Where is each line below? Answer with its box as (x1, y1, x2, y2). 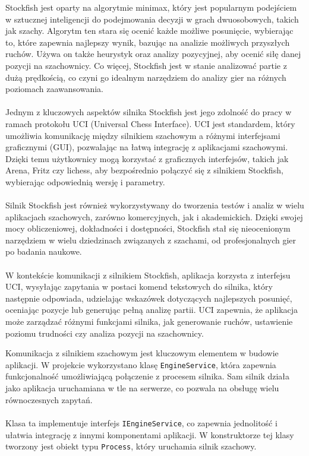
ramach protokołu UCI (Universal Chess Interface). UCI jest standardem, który (5, 117, 295, 129)
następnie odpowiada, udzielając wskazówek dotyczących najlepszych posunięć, (5, 292, 292, 304)
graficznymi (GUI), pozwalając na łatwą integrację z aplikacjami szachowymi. (5, 141, 288, 153)
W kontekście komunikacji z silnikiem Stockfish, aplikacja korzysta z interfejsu (5, 268, 291, 281)
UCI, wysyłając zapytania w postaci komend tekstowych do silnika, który (5, 280, 273, 293)
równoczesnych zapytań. (5, 393, 93, 406)
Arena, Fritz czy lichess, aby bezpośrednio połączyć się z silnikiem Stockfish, (5, 164, 283, 176)
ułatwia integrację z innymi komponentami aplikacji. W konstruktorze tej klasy (5, 428, 294, 441)
